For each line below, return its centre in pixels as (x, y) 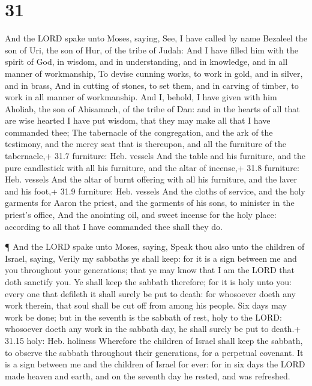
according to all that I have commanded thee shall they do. (114, 226)
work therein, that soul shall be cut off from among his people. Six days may (146, 305)
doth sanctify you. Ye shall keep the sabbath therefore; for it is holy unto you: (148, 282)
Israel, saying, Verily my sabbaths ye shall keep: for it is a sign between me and (151, 258)
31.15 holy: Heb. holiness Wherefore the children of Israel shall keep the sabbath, (154, 340)
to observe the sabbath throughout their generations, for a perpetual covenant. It (154, 352)
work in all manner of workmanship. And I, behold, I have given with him (141, 97)
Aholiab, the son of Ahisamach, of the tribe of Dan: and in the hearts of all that (152, 108)
